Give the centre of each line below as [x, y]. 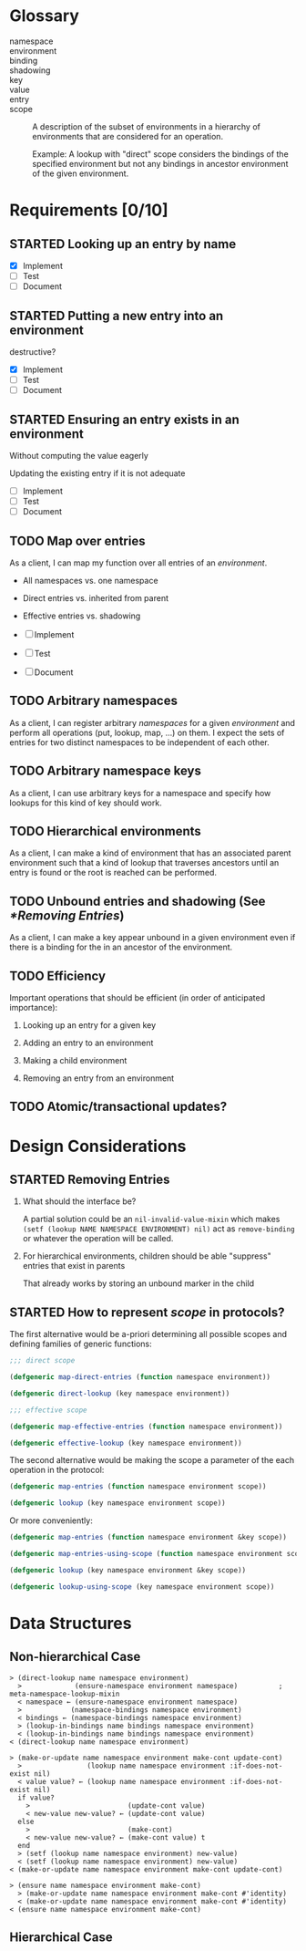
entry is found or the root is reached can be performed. [113, 873]
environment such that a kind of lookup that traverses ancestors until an [144, 863]
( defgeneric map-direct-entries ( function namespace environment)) [140, 1377]
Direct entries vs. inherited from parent [95, 597]
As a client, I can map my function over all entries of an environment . [138, 563]
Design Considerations [98, 1146]
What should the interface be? [79, 1201]
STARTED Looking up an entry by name [123, 244]
